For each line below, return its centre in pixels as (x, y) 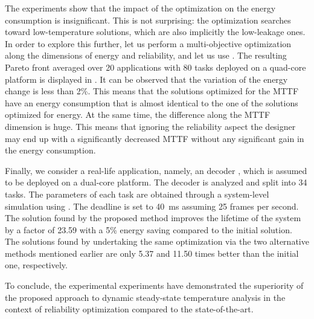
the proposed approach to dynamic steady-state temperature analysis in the (145, 297)
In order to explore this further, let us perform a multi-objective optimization (148, 43)
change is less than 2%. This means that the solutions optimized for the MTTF (152, 91)
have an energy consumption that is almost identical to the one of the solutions (152, 102)
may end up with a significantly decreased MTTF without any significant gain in (155, 138)
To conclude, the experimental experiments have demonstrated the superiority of (154, 285)
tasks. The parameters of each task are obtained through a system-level (137, 194)
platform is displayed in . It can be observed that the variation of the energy (146, 79)
